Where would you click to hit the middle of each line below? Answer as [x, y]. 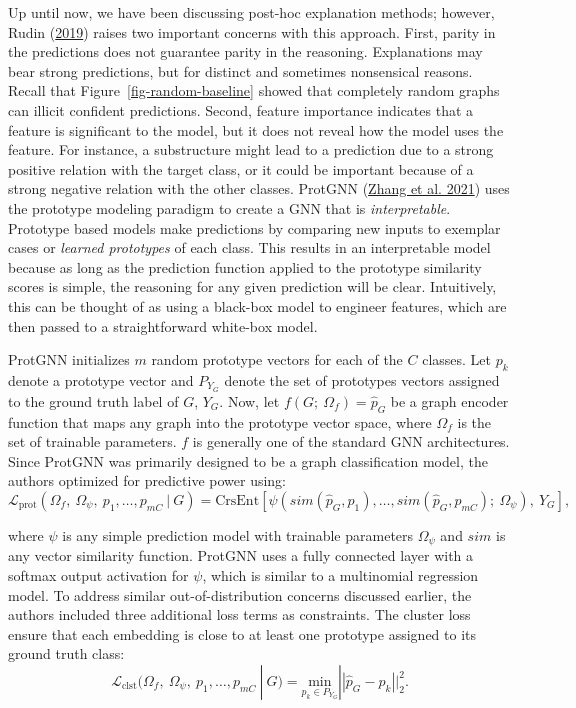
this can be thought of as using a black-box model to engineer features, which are [257, 305]
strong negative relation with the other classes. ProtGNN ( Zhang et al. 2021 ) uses [259, 188]
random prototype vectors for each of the [277, 359]
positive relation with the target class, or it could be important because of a [241, 168]
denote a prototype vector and [101, 379]
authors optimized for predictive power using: [147, 480]
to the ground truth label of [93, 400]
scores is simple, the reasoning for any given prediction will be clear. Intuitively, [252, 286]
